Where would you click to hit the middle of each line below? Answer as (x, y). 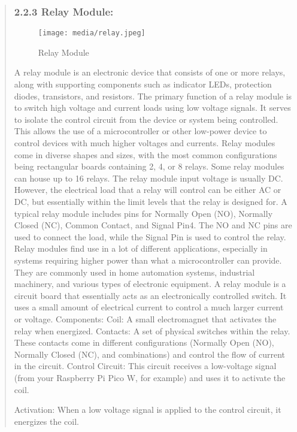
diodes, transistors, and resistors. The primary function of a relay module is (153, 96)
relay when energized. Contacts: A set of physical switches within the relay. (152, 330)
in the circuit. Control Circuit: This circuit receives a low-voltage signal (145, 366)
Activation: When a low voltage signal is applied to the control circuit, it (148, 410)
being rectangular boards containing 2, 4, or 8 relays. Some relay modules (149, 166)
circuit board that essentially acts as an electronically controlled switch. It (150, 295)
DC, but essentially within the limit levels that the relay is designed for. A (151, 201)
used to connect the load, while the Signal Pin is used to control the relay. (150, 236)
